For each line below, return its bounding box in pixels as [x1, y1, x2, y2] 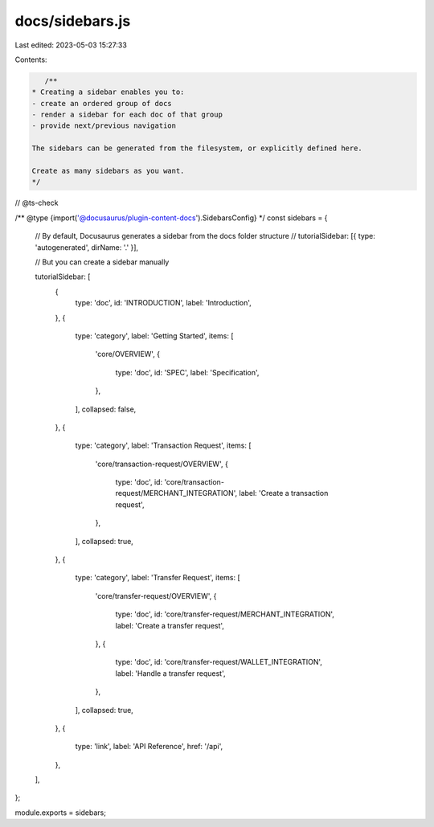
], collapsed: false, [75, 404, 137, 414]
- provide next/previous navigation [31, 121, 177, 130]
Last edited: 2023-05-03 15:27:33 [14, 40, 128, 50]
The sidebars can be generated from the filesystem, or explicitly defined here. [31, 144, 363, 153]
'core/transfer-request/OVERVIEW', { [95, 591, 217, 600]
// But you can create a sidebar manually [35, 257, 170, 267]
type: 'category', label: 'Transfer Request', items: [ [75, 573, 240, 583]
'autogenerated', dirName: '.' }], [35, 242, 139, 252]
